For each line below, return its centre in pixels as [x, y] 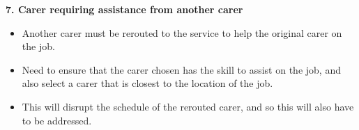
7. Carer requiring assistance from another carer [124, 9]
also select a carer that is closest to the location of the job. [147, 83]
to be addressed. [57, 120]
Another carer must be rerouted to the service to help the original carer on [182, 32]
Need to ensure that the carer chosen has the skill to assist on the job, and [181, 69]
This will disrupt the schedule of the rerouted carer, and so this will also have [188, 106]
